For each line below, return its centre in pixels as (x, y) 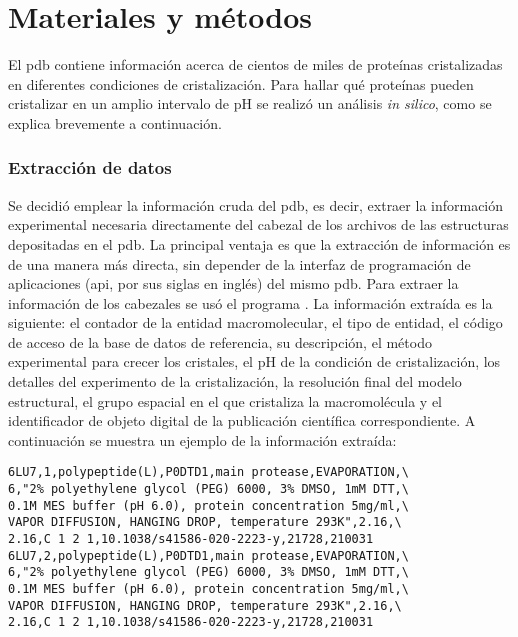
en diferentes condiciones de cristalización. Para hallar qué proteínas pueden (241, 83)
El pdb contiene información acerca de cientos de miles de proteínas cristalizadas (255, 64)
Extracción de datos (90, 167)
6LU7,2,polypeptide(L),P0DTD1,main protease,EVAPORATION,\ (208, 555)
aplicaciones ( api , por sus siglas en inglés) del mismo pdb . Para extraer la (233, 283)
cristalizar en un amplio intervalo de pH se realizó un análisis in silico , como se (250, 103)
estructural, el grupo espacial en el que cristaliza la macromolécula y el (225, 400)
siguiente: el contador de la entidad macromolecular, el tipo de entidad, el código (255, 322)
